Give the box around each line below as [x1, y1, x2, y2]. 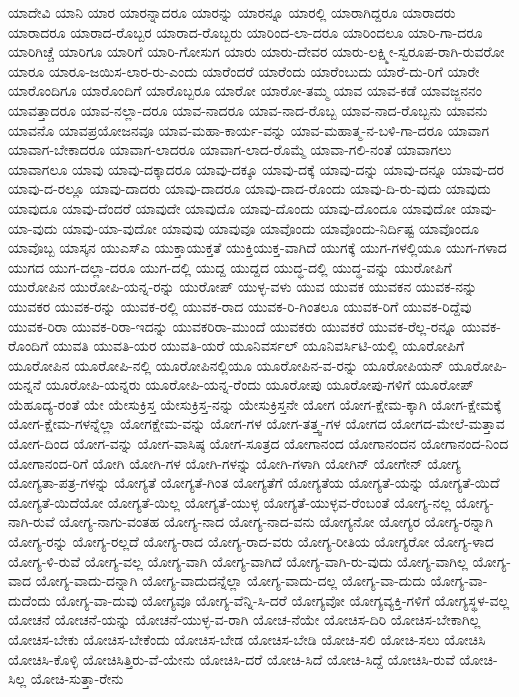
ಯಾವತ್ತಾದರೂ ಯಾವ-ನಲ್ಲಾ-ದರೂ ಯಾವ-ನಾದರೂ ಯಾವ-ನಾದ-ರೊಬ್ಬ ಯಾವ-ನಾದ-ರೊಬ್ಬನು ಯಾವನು [8, 99, 488, 120]
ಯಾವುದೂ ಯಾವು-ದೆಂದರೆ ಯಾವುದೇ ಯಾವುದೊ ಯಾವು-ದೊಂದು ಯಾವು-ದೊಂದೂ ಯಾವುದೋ [8, 197, 456, 218]
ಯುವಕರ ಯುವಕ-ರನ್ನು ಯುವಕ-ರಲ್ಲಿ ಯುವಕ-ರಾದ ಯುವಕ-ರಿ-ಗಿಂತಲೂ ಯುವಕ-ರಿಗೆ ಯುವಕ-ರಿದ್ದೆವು [8, 295, 472, 316]
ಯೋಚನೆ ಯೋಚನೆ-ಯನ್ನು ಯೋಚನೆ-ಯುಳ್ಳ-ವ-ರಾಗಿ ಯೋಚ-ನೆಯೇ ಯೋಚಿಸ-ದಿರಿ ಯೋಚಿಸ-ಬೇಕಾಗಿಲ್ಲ [8, 609, 481, 630]
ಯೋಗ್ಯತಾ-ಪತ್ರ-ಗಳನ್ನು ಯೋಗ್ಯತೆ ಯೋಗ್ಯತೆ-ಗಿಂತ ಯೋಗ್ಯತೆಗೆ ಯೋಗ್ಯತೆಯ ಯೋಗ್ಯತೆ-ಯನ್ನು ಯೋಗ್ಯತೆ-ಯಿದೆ [8, 472, 500, 493]
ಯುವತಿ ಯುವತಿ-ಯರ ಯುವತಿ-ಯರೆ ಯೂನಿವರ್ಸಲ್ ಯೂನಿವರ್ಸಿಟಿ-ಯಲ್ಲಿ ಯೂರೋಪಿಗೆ [52, 335, 465, 356]
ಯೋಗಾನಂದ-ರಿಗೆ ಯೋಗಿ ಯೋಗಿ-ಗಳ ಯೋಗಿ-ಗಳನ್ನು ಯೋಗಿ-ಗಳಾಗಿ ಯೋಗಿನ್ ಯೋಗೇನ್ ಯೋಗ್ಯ [8, 452, 461, 473]
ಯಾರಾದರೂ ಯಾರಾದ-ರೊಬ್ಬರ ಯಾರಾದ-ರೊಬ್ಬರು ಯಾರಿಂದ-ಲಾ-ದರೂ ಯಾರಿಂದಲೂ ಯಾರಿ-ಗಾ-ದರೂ [8, 21, 483, 42]
